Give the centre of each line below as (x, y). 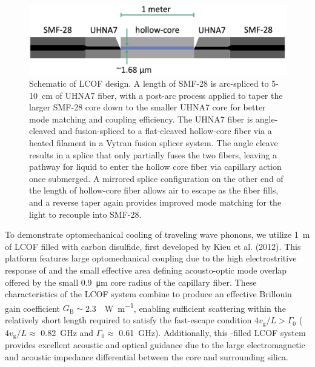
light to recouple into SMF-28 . (85, 214)
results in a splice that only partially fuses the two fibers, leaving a (153, 154)
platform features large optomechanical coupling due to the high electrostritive (151, 258)
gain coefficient (32, 308)
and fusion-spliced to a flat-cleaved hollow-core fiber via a (165, 131)
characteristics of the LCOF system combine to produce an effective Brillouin (148, 294)
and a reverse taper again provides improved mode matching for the (155, 202)
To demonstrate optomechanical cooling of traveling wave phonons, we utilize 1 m (157, 234)
